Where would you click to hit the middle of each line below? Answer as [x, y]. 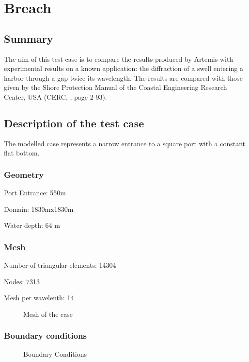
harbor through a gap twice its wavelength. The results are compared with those [123, 78]
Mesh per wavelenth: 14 [39, 298]
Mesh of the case [48, 314]
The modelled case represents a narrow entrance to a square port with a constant [124, 143]
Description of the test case [74, 123]
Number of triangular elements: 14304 [60, 265]
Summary [29, 38]
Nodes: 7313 [22, 281]
